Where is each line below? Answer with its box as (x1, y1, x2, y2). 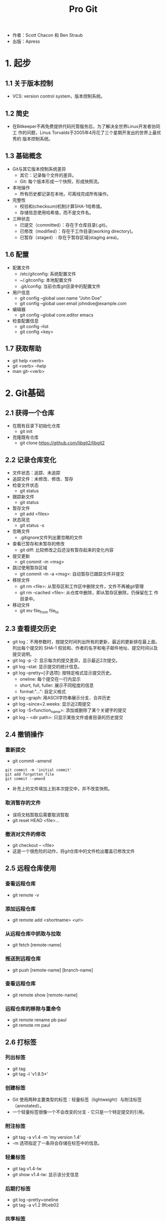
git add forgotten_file (5, 772, 55, 777)
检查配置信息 (12, 318, 39, 324)
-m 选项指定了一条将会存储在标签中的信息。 (12, 1140, 103, 1146)
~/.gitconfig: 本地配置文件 (19, 277, 72, 283)
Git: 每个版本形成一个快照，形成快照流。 (19, 178, 102, 184)
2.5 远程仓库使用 (5, 864, 56, 872)
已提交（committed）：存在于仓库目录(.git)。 (19, 222, 110, 228)
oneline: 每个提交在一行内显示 (19, 676, 81, 682)
